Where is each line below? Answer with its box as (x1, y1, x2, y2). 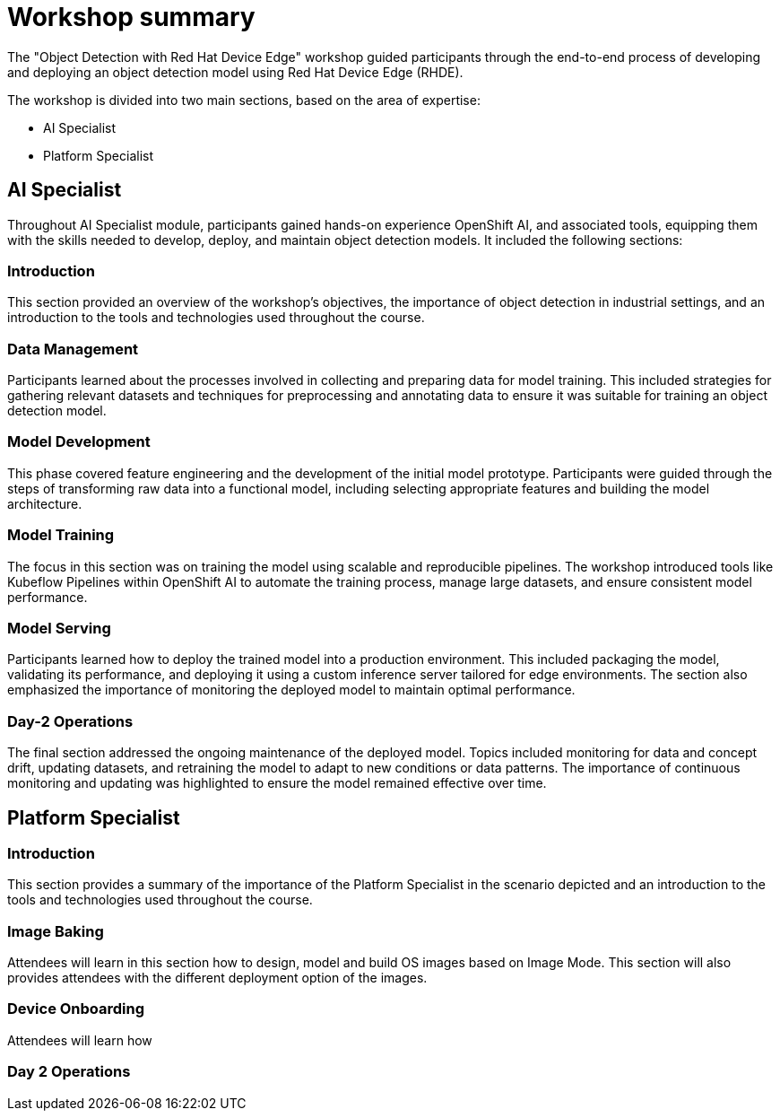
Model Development (7, 432, 151, 451)
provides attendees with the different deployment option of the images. (7, 970, 428, 986)
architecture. (7, 495, 82, 511)
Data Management (7, 339, 139, 358)
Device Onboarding (7, 1000, 145, 1018)
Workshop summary (7, 2, 256, 32)
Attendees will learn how (7, 1032, 152, 1048)
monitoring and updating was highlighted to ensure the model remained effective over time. (7, 775, 547, 791)
